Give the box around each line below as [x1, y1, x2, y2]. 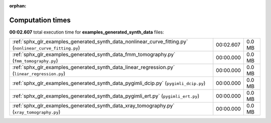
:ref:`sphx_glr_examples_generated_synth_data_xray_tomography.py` [12, 102, 175, 109]
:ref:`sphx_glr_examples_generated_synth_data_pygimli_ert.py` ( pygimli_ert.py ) [12, 92, 200, 99]
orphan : [9, 3, 27, 8]
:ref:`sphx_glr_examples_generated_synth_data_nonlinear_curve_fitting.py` [12, 38, 188, 45]
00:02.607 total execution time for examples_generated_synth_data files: [9, 29, 164, 35]
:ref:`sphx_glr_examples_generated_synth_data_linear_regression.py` [12, 64, 175, 71]
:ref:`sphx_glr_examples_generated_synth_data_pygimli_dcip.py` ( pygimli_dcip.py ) [12, 80, 206, 87]
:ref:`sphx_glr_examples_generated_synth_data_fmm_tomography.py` [12, 51, 176, 58]
